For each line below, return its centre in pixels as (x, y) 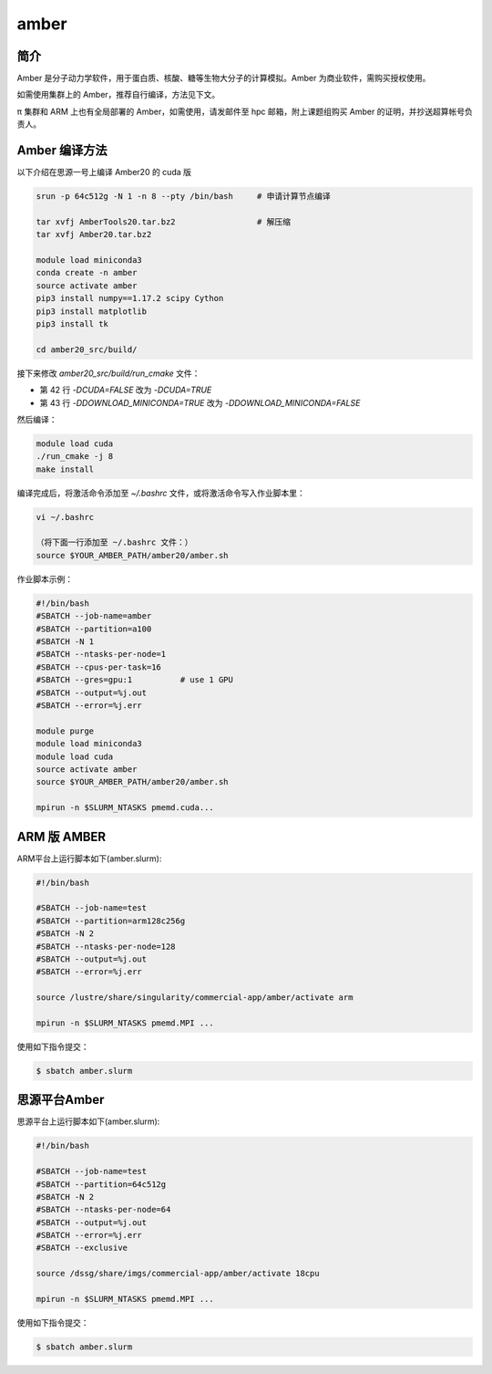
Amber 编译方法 (62, 151)
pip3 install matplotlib (92, 311)
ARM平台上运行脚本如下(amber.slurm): (89, 859)
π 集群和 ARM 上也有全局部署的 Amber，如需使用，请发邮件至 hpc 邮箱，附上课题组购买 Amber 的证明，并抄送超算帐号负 (245, 111)
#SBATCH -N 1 (65, 642)
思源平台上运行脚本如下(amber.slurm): (88, 1121)
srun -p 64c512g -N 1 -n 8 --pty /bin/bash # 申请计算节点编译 (184, 197)
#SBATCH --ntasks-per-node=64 (103, 1210)
